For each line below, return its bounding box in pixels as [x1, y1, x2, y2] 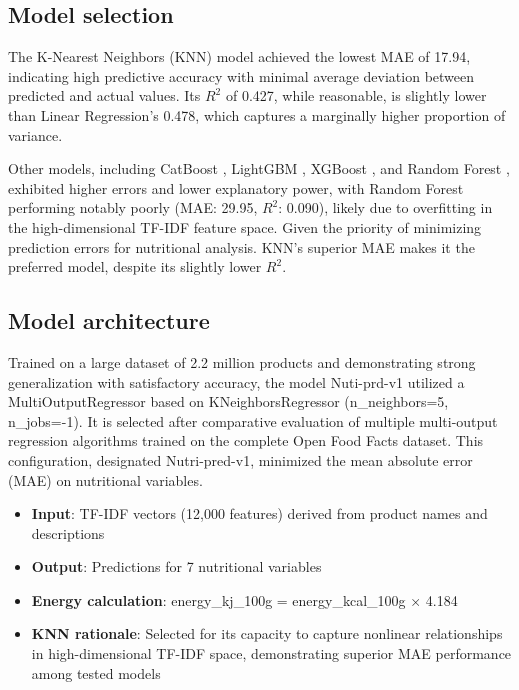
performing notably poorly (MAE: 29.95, [8, 197, 258, 218]
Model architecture [8, 305, 210, 336]
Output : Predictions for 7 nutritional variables [31, 556, 322, 577]
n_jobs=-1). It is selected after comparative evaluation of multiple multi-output [8, 410, 498, 431]
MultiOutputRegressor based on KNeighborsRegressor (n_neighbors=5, [8, 391, 449, 412]
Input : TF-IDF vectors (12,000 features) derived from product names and [31, 503, 488, 524]
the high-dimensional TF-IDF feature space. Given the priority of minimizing [8, 216, 482, 237]
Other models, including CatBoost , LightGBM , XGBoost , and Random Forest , [8, 158, 510, 179]
